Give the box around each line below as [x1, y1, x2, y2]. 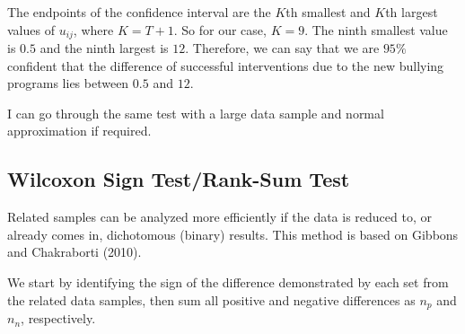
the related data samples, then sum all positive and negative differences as [7, 290, 416, 309]
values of [7, 20, 55, 39]
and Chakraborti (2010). [7, 242, 142, 261]
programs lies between [7, 74, 129, 92]
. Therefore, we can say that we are [185, 39, 380, 57]
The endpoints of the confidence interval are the [7, 3, 271, 21]
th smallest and [285, 3, 371, 21]
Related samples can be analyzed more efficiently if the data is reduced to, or [7, 207, 432, 226]
